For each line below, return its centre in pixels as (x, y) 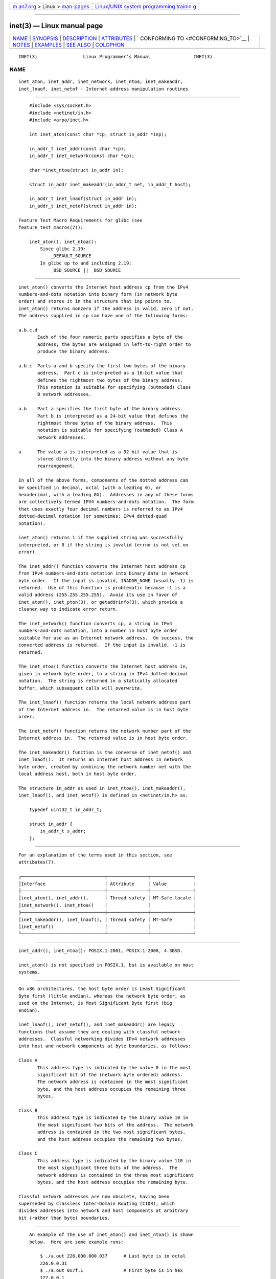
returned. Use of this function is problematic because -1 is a (102, 588)
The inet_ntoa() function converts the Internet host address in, (103, 667)
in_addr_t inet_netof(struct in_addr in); (83, 206)
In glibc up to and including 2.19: (86, 263)
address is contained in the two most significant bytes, (112, 1132)
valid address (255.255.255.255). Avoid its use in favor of (98, 595)
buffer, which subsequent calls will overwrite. (80, 688)
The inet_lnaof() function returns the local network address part (105, 702)
